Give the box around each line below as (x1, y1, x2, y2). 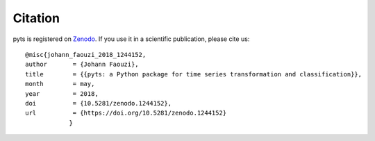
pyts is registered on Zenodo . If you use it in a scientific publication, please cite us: (12, 35, 250, 43)
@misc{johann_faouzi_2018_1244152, (25, 51, 147, 58)
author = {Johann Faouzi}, (25, 60, 139, 69)
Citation (12, 10, 60, 26)
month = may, (25, 80, 95, 88)
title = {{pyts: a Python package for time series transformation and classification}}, (25, 70, 362, 78)
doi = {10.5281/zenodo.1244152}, (25, 99, 172, 107)
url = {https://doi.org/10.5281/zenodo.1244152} (25, 109, 227, 117)
